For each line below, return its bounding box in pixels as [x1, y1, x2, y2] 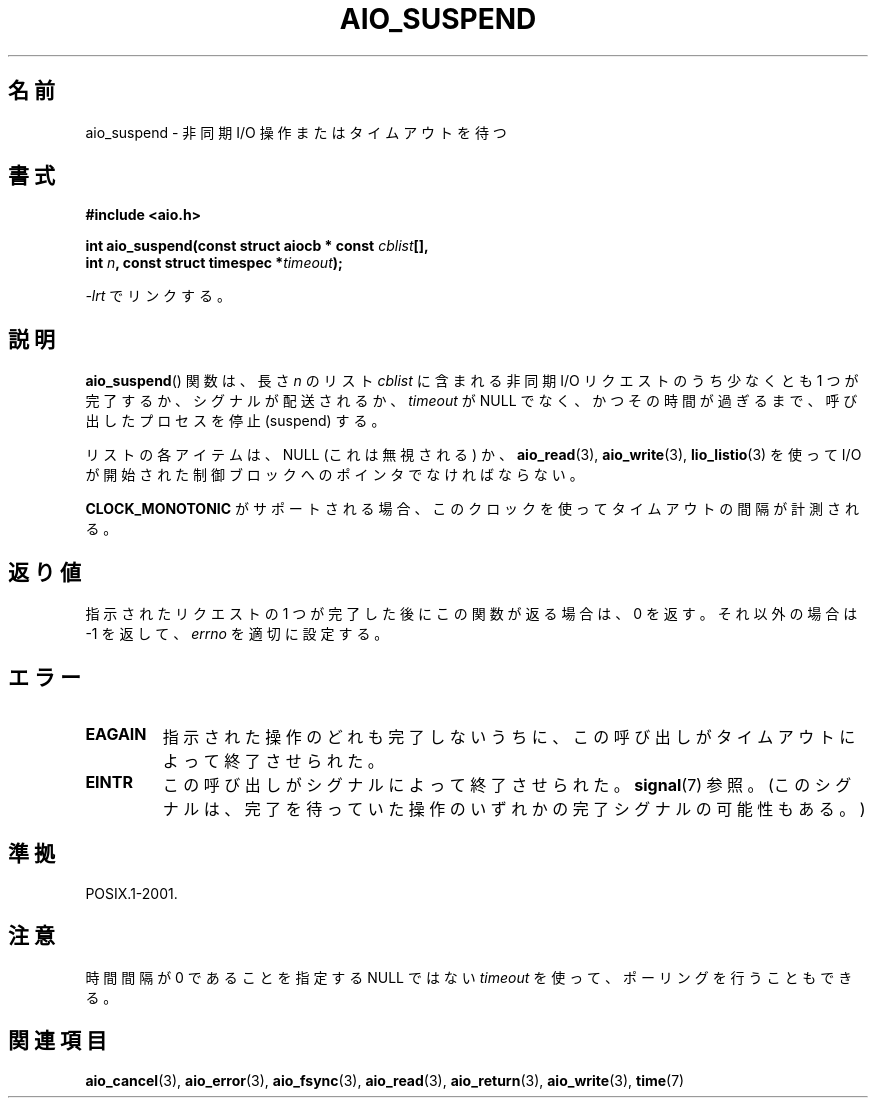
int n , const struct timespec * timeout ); [85, 254, 343, 272]
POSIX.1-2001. [85, 884, 178, 902]
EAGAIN [85, 723, 147, 744]
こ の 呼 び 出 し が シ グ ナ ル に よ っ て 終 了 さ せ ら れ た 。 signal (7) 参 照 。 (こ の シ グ [162, 774, 852, 795]
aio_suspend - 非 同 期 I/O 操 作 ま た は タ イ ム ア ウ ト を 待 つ [85, 123, 507, 141]
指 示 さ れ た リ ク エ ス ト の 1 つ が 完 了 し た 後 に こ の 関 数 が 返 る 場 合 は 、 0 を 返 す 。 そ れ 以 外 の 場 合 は [85, 605, 858, 623]
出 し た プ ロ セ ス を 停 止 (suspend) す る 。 [85, 412, 386, 430]
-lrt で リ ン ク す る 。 [85, 287, 231, 305]
